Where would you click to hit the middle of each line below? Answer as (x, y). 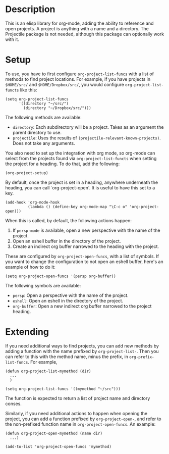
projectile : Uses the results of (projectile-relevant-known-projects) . (87, 138)
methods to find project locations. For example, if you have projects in (78, 79)
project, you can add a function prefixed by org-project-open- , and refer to (83, 419)
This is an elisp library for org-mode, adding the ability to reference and (79, 23)
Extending (27, 332)
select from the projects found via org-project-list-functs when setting (81, 158)
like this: (29, 90)
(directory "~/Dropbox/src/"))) (58, 108)
